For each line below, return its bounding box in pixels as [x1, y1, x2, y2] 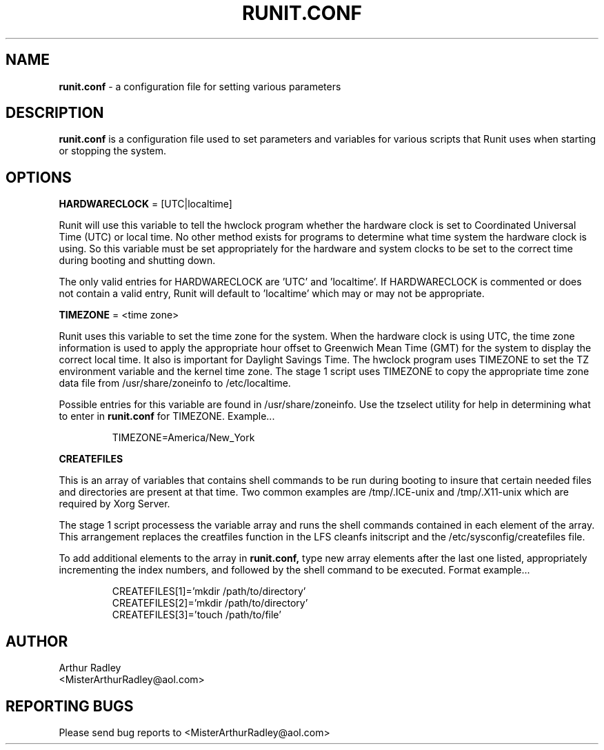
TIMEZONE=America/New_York [112, 432, 255, 444]
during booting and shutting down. [59, 254, 216, 267]
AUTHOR [6, 632, 68, 650]
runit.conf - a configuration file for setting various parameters [59, 80, 341, 92]
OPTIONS [6, 168, 72, 186]
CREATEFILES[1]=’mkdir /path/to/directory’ [112, 585, 306, 598]
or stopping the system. [59, 145, 167, 157]
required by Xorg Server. [59, 498, 170, 510]
